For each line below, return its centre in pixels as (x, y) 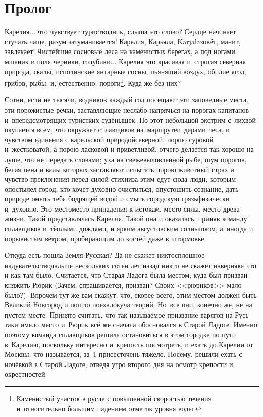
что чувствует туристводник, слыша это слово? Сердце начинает (137, 32)
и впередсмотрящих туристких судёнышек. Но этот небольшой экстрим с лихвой (130, 119)
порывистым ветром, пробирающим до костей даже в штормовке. (106, 238)
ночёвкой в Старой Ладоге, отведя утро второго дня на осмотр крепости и (119, 364)
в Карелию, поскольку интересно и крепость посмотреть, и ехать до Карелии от (129, 344)
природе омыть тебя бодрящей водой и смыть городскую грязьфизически (117, 199)
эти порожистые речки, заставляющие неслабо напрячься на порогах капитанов (127, 109)
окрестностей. (26, 374)
